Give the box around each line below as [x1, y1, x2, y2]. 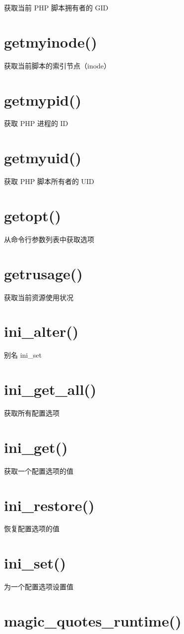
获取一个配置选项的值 [4, 465, 73, 476]
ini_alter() [4, 321, 79, 341]
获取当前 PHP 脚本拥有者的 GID [4, 2, 109, 12]
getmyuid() [4, 147, 82, 168]
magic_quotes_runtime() [4, 610, 182, 631]
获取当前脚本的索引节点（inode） [4, 60, 111, 70]
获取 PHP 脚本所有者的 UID [4, 176, 94, 187]
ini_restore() [4, 495, 95, 515]
